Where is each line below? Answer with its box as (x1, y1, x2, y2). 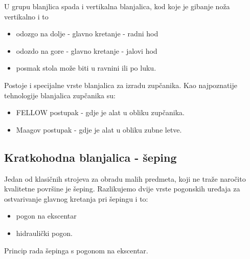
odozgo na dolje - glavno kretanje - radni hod (16, 28, 158, 39)
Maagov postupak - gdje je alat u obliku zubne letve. (16, 124, 182, 135)
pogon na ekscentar (16, 210, 77, 221)
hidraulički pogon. (16, 227, 73, 238)
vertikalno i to (4, 11, 49, 21)
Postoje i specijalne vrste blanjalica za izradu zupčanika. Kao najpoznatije (4, 79, 237, 90)
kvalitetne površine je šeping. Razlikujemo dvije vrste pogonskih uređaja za (4, 183, 240, 194)
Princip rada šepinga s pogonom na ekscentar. (4, 245, 148, 255)
